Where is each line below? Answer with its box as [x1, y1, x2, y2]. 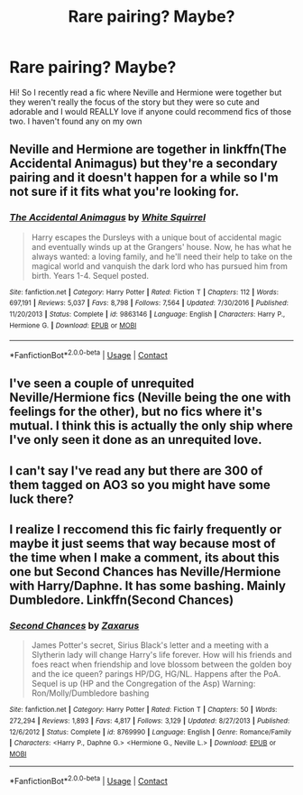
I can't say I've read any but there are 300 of [9, 463, 263, 478]
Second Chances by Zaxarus [9, 620, 140, 632]
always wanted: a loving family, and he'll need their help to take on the [31, 251, 293, 262]
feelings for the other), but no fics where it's [9, 404, 263, 420]
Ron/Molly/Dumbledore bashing [31, 688, 150, 698]
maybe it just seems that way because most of [9, 536, 277, 551]
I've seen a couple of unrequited [9, 376, 195, 392]
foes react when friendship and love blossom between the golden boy [31, 659, 292, 670]
